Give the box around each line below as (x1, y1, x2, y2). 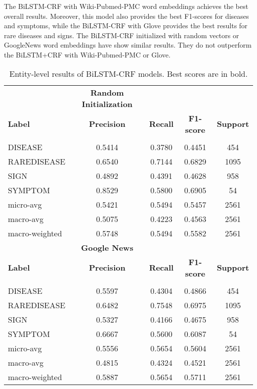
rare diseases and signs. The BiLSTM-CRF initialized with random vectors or (4, 30, 239, 40)
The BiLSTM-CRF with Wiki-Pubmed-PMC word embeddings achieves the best (4, 1, 249, 11)
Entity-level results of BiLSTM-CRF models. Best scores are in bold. (9, 67, 248, 79)
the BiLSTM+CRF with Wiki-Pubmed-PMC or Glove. (4, 49, 171, 59)
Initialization (82, 98, 133, 110)
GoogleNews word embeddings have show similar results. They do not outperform (4, 40, 252, 50)
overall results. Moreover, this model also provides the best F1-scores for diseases (4, 10, 249, 21)
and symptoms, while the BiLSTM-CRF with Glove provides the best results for (4, 20, 248, 31)
